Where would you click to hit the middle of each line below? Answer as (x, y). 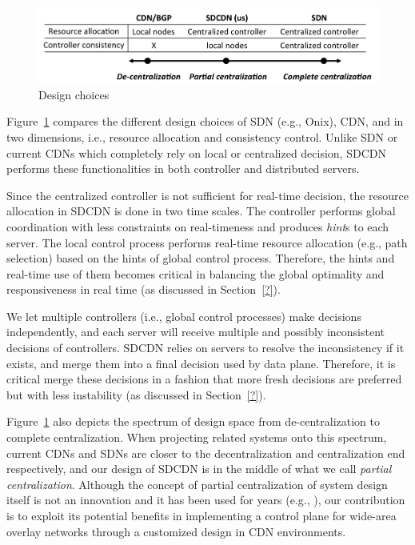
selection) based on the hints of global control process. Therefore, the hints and (201, 258)
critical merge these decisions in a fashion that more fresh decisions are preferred (204, 379)
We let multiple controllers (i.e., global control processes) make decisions (184, 316)
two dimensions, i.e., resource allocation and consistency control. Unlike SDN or (202, 136)
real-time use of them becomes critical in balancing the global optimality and (196, 273)
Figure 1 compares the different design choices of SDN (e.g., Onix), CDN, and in (205, 121)
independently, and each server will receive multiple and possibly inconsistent (196, 332)
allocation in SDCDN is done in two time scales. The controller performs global (201, 211)
